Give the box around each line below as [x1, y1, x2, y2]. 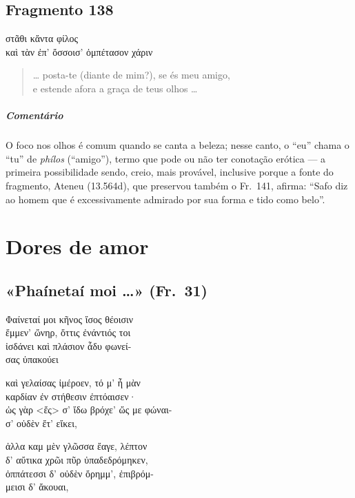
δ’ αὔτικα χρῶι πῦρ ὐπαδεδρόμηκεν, [6, 453, 148, 467]
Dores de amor [6, 232, 149, 260]
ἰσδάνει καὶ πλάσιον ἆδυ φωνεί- [6, 338, 132, 353]
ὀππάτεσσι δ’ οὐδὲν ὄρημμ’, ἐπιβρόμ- [6, 466, 154, 480]
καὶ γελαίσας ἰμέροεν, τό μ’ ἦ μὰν [6, 375, 141, 390]
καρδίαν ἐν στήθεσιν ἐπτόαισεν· [6, 388, 136, 403]
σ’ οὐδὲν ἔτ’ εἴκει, [6, 415, 77, 430]
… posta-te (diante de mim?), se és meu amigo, [32, 68, 230, 82]
